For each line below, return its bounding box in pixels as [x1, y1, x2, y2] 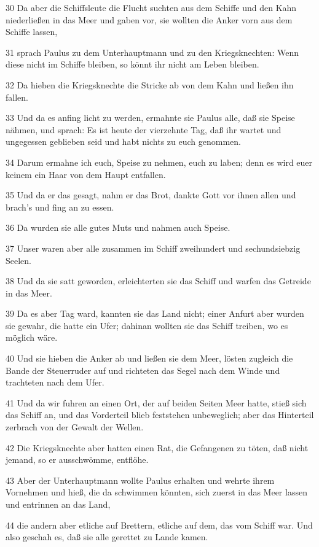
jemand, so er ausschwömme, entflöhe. [6, 453, 149, 466]
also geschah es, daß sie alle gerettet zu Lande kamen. [6, 530, 208, 543]
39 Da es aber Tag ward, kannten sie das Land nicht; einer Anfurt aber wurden [6, 307, 304, 320]
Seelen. [6, 254, 31, 266]
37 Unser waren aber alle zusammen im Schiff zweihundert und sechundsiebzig [6, 241, 301, 254]
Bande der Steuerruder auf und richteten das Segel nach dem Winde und [6, 363, 280, 376]
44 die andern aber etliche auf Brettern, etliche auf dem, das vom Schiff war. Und [6, 518, 313, 531]
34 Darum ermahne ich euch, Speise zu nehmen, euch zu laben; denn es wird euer [6, 155, 313, 168]
